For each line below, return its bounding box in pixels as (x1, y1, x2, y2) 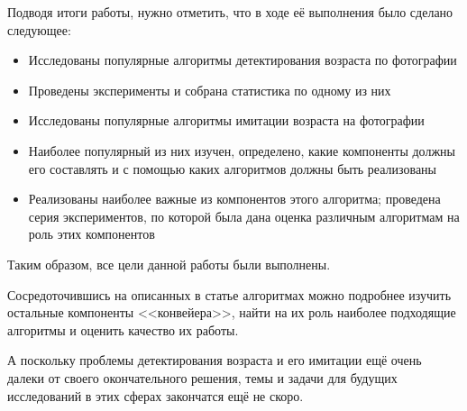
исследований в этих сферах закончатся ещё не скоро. (7, 386, 304, 405)
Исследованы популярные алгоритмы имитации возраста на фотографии (28, 111, 425, 130)
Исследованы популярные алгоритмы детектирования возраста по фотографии (28, 50, 457, 69)
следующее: (7, 20, 71, 39)
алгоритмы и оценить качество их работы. (7, 320, 239, 339)
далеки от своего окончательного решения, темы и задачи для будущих (7, 368, 398, 387)
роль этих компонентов (28, 224, 155, 243)
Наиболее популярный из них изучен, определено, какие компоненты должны (28, 141, 455, 160)
